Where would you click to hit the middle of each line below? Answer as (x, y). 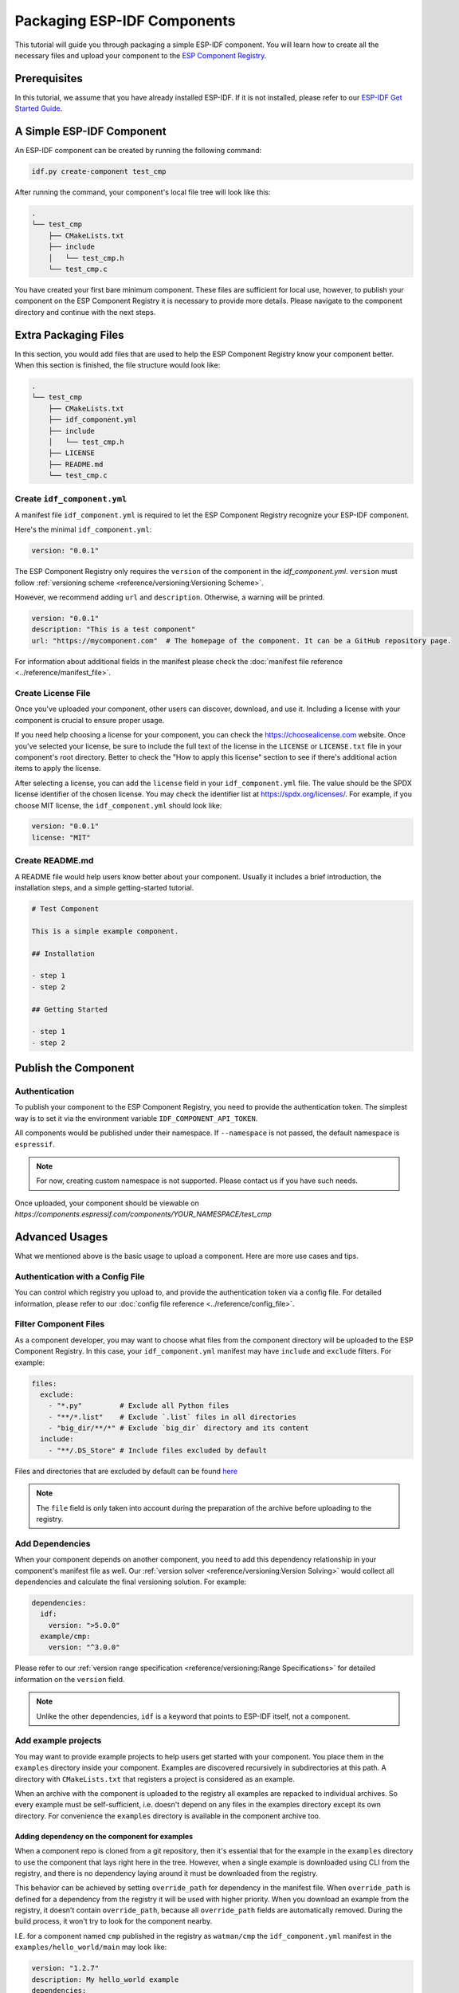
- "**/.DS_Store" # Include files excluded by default (157, 1450)
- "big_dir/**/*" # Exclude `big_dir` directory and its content (178, 1428)
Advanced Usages (61, 1237)
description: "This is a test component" (114, 629)
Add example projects (58, 1740)
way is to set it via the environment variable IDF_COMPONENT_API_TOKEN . (136, 1118)
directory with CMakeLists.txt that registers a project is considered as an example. (155, 1779)
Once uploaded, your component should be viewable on (107, 1203)
